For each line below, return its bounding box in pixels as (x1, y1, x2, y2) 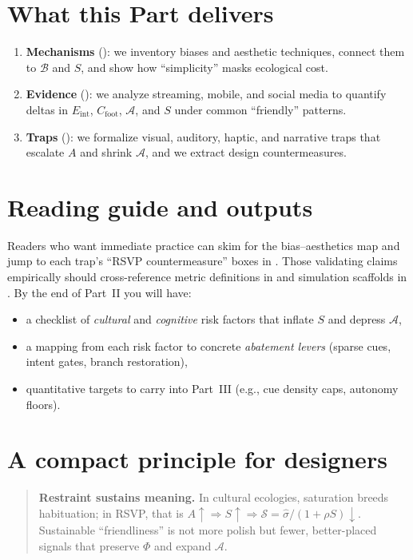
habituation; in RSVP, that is (38, 504, 184, 521)
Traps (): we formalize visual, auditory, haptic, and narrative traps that (26, 128, 381, 145)
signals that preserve (38, 537, 140, 554)
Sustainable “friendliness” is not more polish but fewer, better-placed (38, 522, 377, 538)
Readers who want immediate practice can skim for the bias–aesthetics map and (7, 236, 400, 253)
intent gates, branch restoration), (26, 353, 188, 370)
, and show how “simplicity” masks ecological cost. (81, 58, 328, 75)
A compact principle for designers (7, 443, 387, 475)
